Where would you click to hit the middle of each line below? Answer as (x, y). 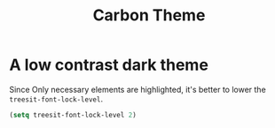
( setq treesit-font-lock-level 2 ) (73, 115)
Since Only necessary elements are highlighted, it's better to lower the (137, 89)
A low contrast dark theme (109, 65)
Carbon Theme (149, 15)
